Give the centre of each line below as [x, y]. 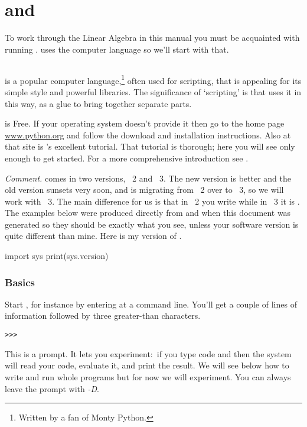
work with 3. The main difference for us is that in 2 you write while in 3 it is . [152, 201]
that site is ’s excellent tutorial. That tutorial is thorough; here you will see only [150, 146]
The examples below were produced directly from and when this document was [148, 213]
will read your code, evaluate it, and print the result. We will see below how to [147, 365]
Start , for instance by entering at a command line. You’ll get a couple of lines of [151, 304]
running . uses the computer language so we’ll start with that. [117, 49]
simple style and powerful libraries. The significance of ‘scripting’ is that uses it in [153, 91]
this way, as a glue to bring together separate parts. [98, 103]
